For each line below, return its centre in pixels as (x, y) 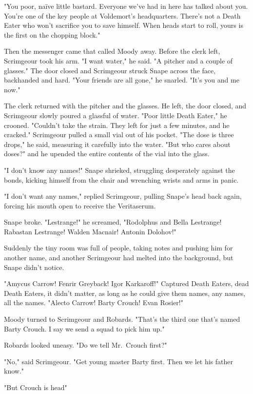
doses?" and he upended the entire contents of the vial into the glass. (107, 154)
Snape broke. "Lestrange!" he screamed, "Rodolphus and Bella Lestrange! (113, 222)
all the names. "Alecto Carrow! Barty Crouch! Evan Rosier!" (94, 302)
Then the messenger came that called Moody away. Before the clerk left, (112, 51)
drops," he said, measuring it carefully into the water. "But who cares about (117, 144)
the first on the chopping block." (52, 34)
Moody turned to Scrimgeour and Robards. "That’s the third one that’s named (122, 319)
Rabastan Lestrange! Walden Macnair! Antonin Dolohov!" (90, 231)
